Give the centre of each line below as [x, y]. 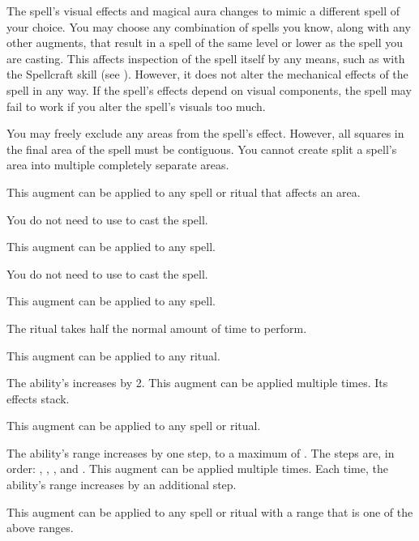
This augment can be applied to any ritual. [113, 355]
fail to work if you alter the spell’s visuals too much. [136, 106]
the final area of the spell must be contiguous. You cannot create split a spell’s [202, 149]
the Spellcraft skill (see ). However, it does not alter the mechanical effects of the [207, 74]
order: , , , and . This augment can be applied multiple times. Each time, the [197, 469]
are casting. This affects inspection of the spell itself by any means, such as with [206, 58]
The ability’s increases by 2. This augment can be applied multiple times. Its [197, 383]
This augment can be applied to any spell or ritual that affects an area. [184, 192]
